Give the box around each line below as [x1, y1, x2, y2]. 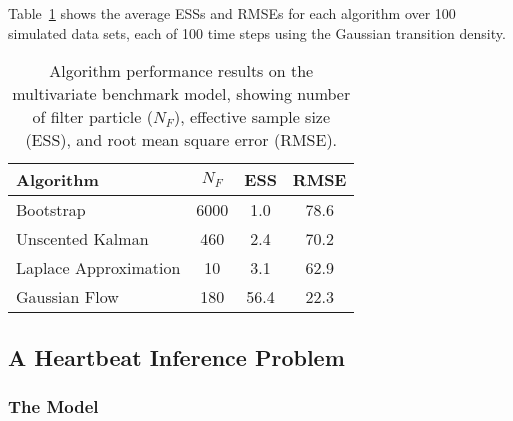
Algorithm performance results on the [49, 59, 314, 83]
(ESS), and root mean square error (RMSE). [25, 128, 338, 152]
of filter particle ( [32, 105, 153, 129]
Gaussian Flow [16, 285, 119, 309]
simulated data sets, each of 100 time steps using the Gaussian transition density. [8, 22, 506, 43]
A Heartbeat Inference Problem [8, 341, 345, 372]
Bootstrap [16, 198, 86, 222]
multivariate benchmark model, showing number [12, 82, 351, 106]
